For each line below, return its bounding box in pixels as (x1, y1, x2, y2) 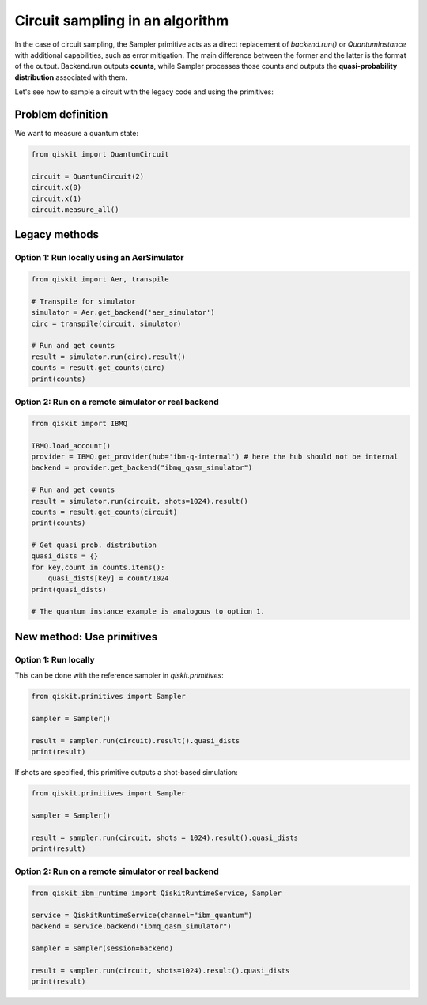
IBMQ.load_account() (31, 441, 111, 450)
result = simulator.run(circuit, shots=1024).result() (31, 497, 248, 505)
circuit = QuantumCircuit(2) (31, 172, 145, 181)
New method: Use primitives (14, 629, 158, 644)
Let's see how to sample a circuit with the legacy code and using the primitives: (14, 87, 274, 96)
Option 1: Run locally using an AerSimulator (14, 252, 185, 263)
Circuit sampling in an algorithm (14, 12, 229, 29)
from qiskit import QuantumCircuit (31, 150, 169, 158)
